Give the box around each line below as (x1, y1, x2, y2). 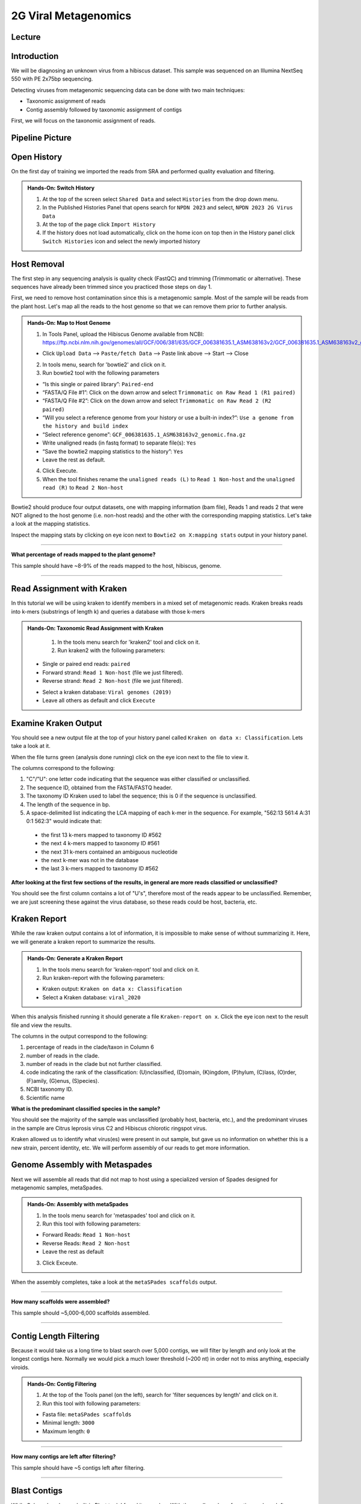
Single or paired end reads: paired (42, 661, 131, 668)
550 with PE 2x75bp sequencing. (11, 75, 93, 82)
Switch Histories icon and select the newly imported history (42, 238, 201, 245)
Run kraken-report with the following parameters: (42, 974, 165, 981)
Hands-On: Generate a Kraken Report (27, 955, 123, 962)
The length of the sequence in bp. (26, 801, 111, 808)
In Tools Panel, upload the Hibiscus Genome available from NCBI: (42, 330, 205, 337)
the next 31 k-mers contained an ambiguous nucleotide (41, 848, 178, 855)
